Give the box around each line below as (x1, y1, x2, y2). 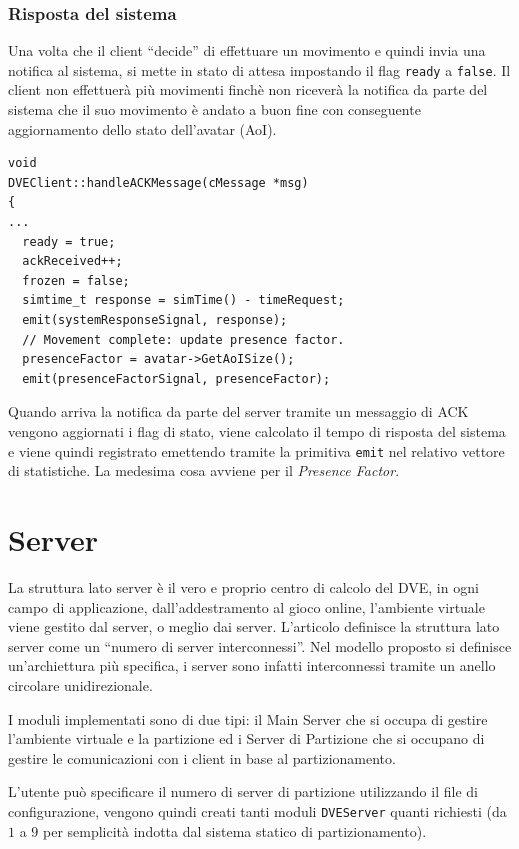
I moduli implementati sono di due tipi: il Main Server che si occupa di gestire (8, 708, 488, 729)
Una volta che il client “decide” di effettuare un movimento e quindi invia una (8, 40, 486, 61)
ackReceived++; (22, 254, 123, 269)
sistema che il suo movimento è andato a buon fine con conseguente (8, 99, 421, 120)
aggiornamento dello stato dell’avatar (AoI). (8, 118, 277, 139)
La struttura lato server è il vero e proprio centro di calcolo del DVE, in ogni (8, 576, 479, 597)
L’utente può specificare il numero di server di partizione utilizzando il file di (8, 781, 478, 802)
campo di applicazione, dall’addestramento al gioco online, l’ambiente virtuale (8, 596, 485, 617)
